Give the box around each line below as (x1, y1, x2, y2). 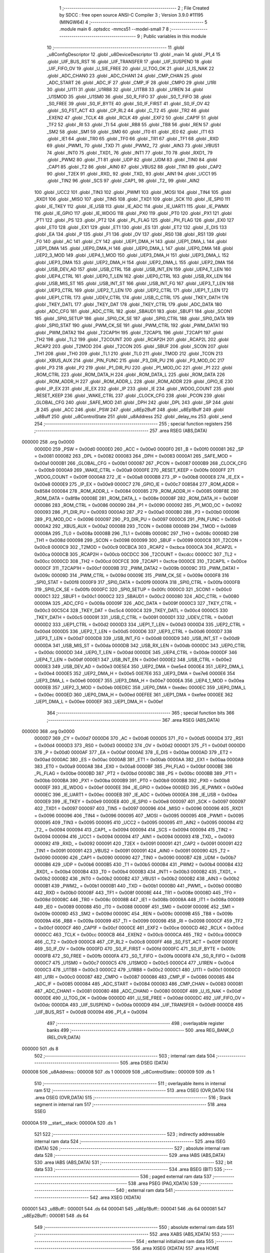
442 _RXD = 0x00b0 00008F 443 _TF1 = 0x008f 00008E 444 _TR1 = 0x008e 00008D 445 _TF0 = (34, 890, 236, 896)
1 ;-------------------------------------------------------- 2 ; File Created (59, 5, 209, 11)
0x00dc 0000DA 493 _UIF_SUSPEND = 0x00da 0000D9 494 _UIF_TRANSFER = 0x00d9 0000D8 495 (34, 1002, 243, 1008)
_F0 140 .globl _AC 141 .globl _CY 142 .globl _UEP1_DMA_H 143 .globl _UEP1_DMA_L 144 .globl (34, 238, 227, 244)
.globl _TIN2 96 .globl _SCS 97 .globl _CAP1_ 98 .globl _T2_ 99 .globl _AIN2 (46, 178, 200, 184)
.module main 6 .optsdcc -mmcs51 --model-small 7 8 (59, 26, 169, 32)
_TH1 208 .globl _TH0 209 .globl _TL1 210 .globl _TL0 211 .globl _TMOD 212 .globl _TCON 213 (34, 350, 223, 356)
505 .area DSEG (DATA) (120, 1060, 168, 1066)
